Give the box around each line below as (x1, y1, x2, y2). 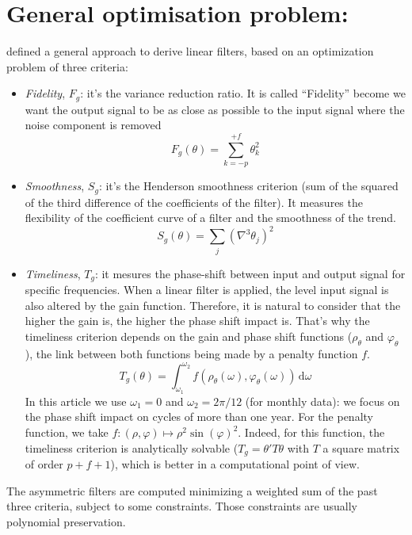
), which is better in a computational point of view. (110, 456, 360, 472)
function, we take (25, 424, 109, 441)
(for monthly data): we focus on (245, 392, 400, 409)
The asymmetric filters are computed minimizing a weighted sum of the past (6, 482, 378, 499)
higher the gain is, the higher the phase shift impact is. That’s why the (25, 312, 370, 329)
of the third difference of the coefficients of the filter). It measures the (25, 193, 363, 210)
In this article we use (25, 392, 127, 409)
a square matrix (322, 439, 400, 456)
